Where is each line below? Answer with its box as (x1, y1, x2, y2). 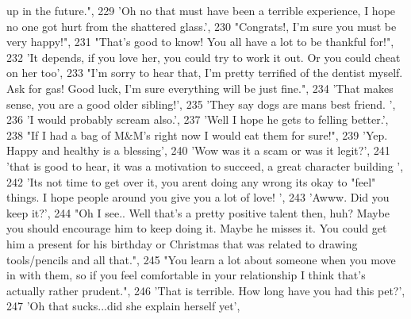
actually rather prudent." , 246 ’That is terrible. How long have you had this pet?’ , (6, 282, 405, 298)
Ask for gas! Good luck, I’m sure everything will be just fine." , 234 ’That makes (6, 79, 394, 96)
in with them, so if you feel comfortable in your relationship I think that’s (6, 267, 366, 283)
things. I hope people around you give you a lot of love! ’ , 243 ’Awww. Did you (6, 189, 390, 206)
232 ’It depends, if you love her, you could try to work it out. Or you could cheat (6, 48, 401, 65)
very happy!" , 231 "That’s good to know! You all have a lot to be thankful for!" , (6, 33, 394, 50)
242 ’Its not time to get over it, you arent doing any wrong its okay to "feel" (6, 173, 376, 190)
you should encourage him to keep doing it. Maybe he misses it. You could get (6, 220, 387, 236)
